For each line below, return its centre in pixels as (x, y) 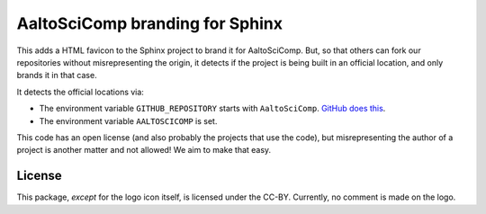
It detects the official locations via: (80, 92)
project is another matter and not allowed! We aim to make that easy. (144, 150)
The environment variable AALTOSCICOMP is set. (128, 120)
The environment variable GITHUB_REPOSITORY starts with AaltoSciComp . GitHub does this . (212, 109)
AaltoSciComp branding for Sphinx (150, 23)
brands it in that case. (57, 76)
